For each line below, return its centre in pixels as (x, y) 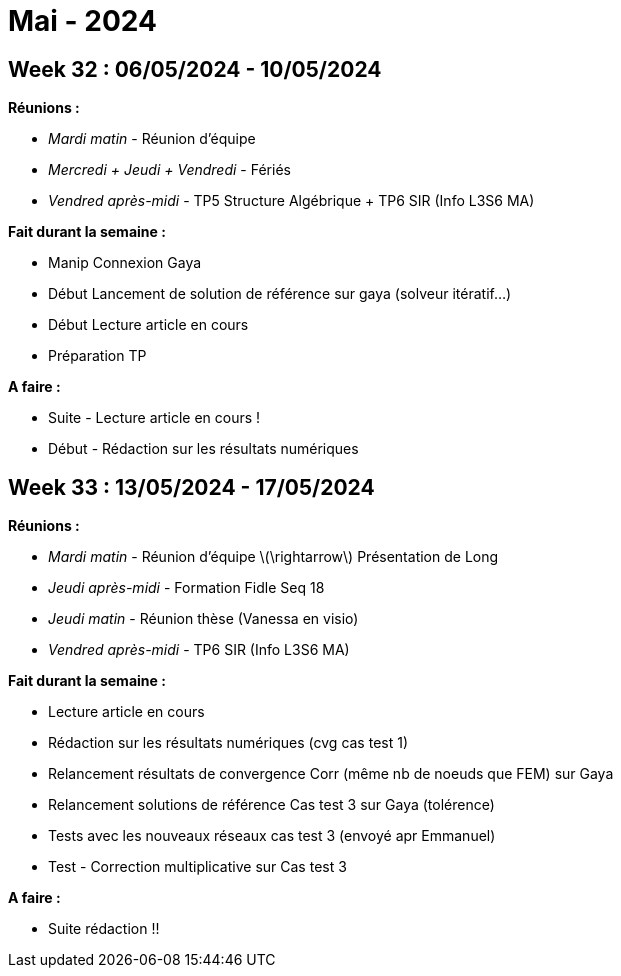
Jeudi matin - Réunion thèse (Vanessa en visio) (203, 619)
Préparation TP (97, 356)
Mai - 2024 (82, 21)
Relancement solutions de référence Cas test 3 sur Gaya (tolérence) (271, 805)
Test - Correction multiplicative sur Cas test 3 (197, 867)
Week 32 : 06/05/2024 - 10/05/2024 (195, 69)
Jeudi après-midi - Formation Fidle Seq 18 (186, 588)
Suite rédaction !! (104, 929)
